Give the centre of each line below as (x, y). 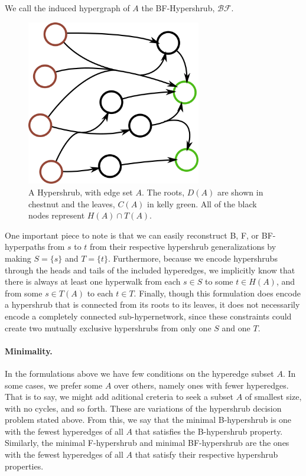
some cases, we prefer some (54, 385)
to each (100, 293)
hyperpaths (25, 247)
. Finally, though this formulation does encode (217, 293)
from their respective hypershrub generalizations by (183, 247)
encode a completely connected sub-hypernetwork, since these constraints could (148, 316)
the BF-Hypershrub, (178, 8)
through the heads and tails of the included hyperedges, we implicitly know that (150, 270)
